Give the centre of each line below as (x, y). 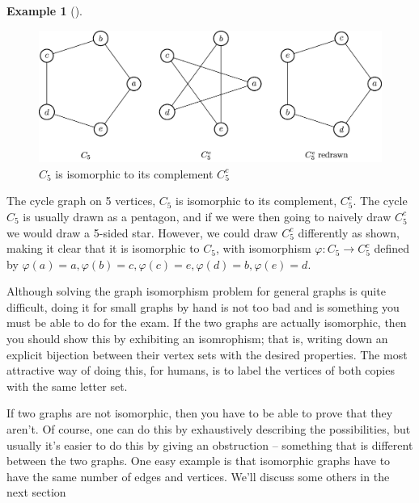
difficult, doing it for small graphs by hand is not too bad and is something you (203, 306)
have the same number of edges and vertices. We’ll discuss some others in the (198, 476)
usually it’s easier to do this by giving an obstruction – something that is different (210, 444)
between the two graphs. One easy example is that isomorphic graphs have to (199, 461)
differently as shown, (349, 232)
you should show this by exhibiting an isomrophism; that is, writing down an (197, 339)
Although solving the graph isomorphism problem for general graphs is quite (196, 291)
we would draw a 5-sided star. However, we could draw (142, 232)
